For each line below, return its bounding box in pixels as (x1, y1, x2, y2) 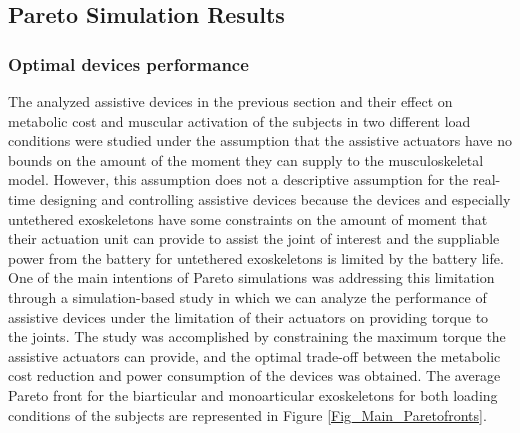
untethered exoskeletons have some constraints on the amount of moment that (8, 208, 488, 229)
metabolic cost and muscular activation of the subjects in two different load (8, 110, 471, 131)
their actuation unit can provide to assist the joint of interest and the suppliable (8, 228, 500, 249)
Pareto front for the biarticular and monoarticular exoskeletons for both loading (8, 384, 498, 405)
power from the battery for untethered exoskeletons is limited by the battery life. (8, 247, 504, 268)
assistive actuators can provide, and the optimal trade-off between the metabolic (8, 345, 501, 366)
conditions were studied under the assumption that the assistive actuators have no (8, 130, 512, 151)
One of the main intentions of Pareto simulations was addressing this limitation (8, 267, 495, 288)
